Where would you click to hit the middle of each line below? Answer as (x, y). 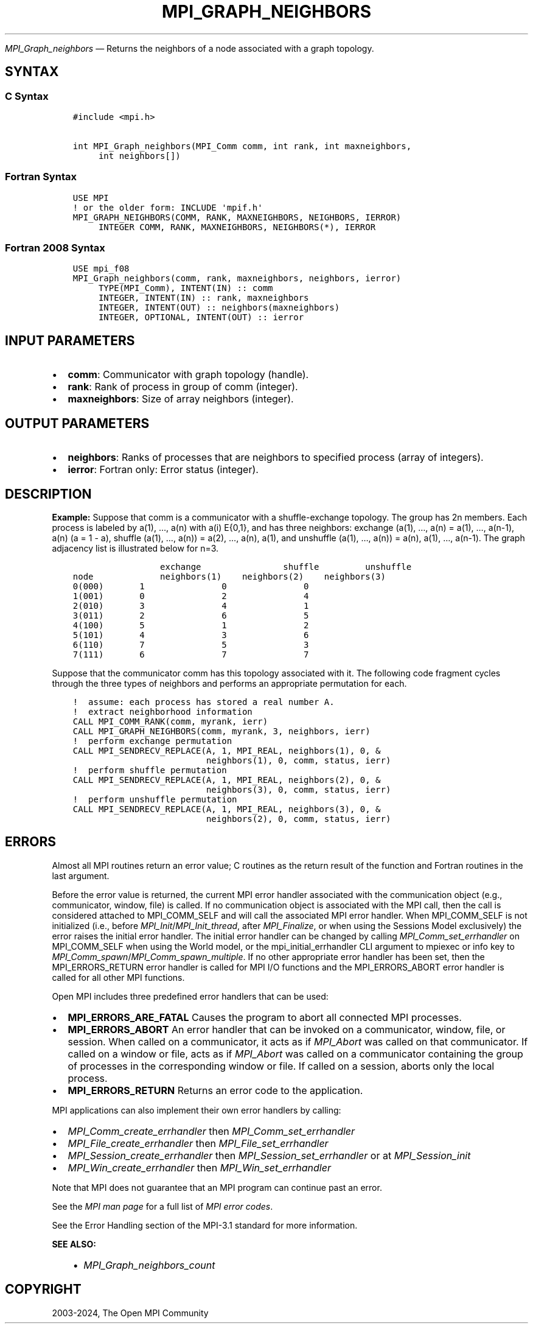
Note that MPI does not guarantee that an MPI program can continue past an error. (217, 1187)
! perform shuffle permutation (150, 770)
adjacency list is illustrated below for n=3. (135, 548)
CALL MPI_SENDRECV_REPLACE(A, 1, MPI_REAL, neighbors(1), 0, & (227, 751)
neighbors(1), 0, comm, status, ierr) (298, 760)
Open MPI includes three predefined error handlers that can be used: (190, 996)
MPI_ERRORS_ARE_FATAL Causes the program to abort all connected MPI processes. (265, 1017)
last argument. (81, 875)
